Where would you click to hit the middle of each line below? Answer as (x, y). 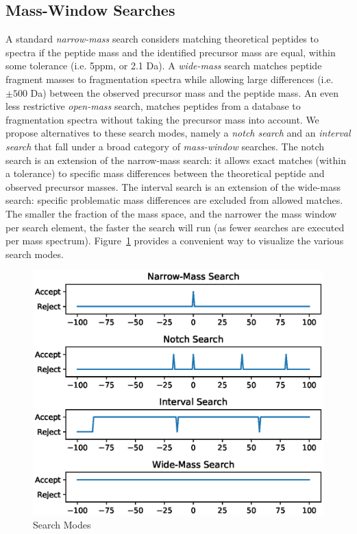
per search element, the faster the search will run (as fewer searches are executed (175, 227)
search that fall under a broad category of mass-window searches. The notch (165, 146)
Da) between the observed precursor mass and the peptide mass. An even (185, 92)
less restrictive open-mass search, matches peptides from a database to (153, 106)
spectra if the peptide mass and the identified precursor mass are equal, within (171, 52)
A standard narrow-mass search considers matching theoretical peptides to (162, 39)
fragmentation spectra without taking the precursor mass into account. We (162, 119)
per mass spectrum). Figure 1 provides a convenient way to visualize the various (175, 241)
